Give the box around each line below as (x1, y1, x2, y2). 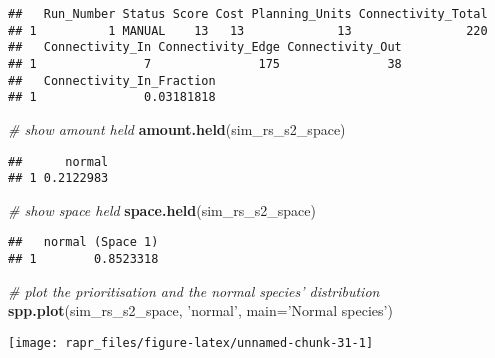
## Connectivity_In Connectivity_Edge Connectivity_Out (8, 40, 402, 55)
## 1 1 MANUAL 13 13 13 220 (8, 23, 488, 38)
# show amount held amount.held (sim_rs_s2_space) (8, 118, 346, 139)
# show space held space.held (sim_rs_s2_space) (8, 199, 316, 220)
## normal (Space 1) (8, 235, 159, 250)
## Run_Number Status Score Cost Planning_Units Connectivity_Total (8, 7, 488, 21)
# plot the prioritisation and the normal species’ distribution (8, 280, 380, 301)
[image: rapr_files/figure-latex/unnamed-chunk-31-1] (8, 335, 374, 350)
